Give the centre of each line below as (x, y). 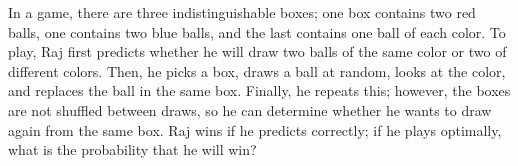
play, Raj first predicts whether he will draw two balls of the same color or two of (257, 51)
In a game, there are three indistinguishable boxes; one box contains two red (242, 12)
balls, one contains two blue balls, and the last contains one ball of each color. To (257, 31)
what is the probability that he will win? (132, 149)
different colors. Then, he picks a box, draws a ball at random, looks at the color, (257, 70)
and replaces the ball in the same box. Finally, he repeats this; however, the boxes (259, 90)
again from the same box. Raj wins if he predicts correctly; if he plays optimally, (255, 129)
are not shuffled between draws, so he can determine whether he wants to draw (250, 109)
